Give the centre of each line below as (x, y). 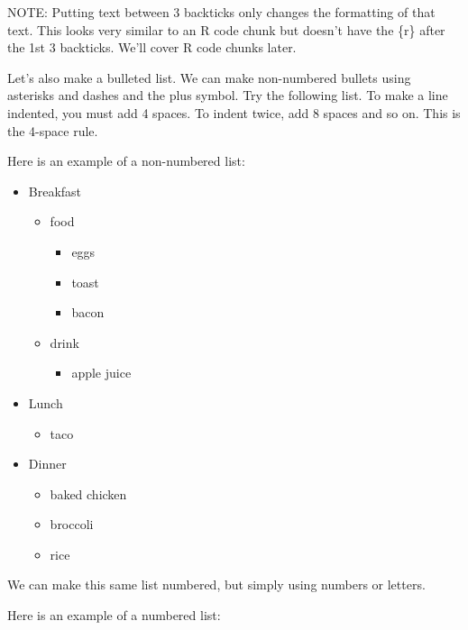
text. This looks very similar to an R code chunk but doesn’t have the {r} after (226, 29)
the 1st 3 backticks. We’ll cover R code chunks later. (152, 47)
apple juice (101, 373)
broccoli (72, 524)
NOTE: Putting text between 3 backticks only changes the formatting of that (221, 12)
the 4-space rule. (53, 130)
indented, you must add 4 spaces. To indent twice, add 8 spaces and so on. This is (234, 112)
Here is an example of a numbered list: (114, 615)
